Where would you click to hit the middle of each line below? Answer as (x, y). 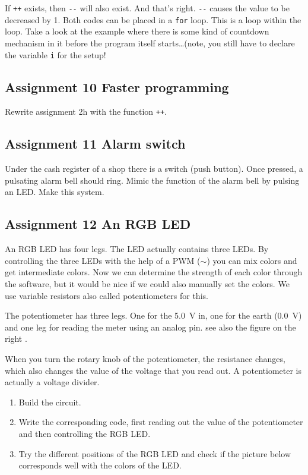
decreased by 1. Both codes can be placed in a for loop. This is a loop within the (153, 19)
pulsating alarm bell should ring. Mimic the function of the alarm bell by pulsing (152, 180)
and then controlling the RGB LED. (85, 433)
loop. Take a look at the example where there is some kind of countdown (137, 31)
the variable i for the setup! (55, 54)
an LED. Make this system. (55, 192)
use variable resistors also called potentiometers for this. (107, 295)
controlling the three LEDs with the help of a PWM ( (103, 260)
